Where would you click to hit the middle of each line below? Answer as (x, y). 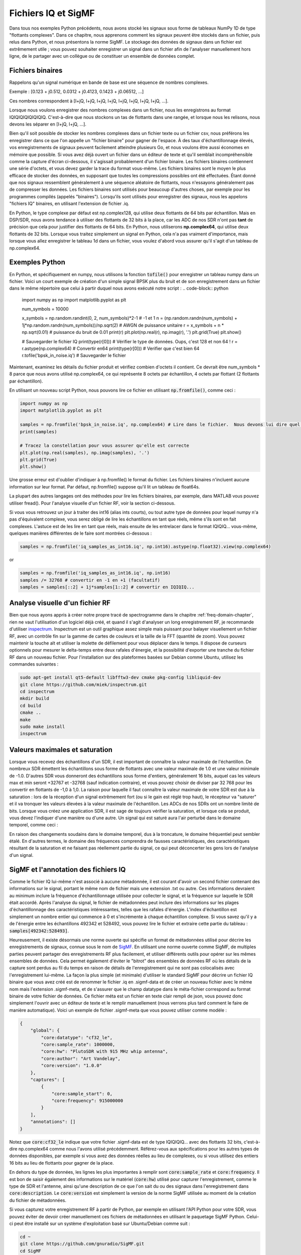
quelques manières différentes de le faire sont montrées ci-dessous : (81, 533)
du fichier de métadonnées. (38, 1200)
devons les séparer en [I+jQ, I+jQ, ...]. (48, 124)
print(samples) (38, 431)
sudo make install (42, 726)
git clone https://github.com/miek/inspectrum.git (84, 684)
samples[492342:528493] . (39, 931)
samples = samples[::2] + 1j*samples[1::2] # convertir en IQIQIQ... (107, 587)
